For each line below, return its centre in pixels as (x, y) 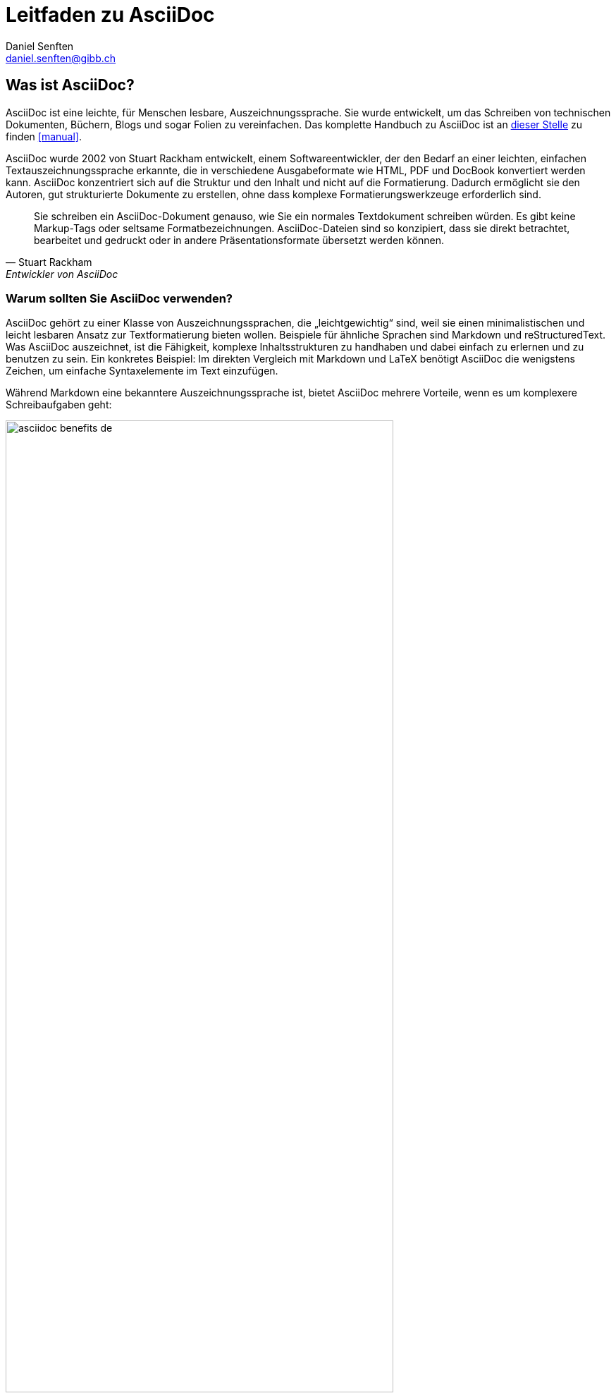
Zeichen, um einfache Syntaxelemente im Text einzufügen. (142, 371)
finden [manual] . (44, 136)
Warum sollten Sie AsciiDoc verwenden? (119, 298)
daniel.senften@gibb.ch (61, 58)
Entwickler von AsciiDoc (62, 274)
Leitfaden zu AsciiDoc (110, 15)
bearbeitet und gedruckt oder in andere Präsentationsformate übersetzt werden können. (239, 240)
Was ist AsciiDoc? (70, 85)
